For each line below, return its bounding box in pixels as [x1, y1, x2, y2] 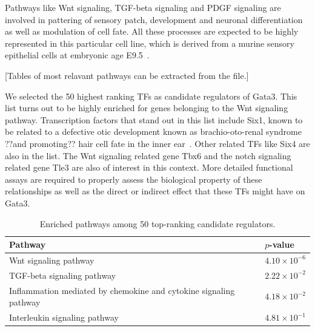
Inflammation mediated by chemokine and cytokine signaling [9, 284, 235, 296]
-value [269, 238, 294, 251]
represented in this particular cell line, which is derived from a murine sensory [5, 36, 294, 49]
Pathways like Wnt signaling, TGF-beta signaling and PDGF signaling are [5, 1, 281, 13]
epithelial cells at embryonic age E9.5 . [5, 49, 150, 61]
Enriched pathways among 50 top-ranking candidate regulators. [39, 217, 276, 230]
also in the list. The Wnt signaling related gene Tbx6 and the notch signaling [5, 149, 291, 162]
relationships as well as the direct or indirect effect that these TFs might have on [5, 185, 305, 197]
